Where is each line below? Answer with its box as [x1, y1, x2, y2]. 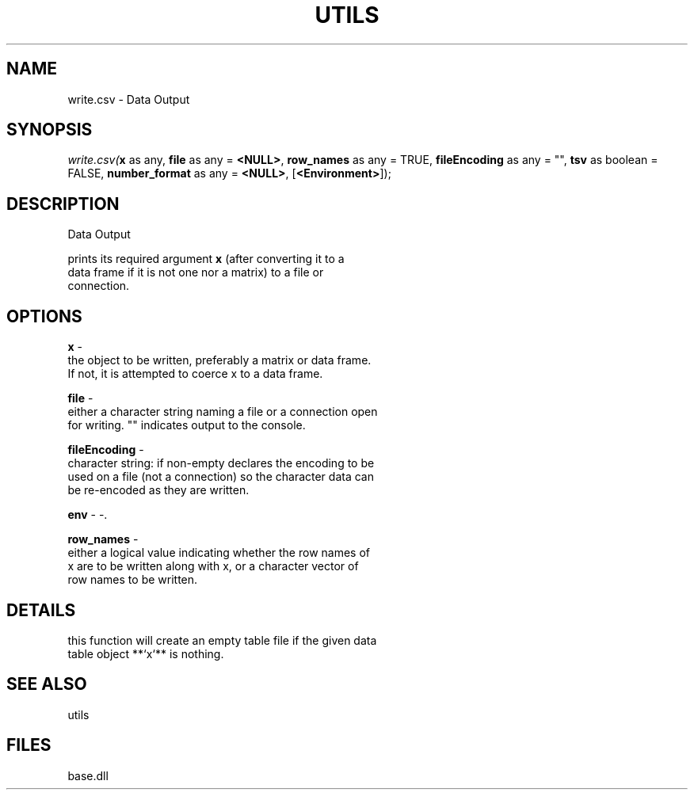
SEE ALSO [6, 674, 87, 695]
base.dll [67, 768, 109, 783]
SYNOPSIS [6, 120, 93, 140]
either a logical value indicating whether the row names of [67, 546, 370, 560]
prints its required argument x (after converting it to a [67, 252, 345, 266]
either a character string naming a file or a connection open [67, 405, 378, 419]
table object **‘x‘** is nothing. [67, 646, 224, 661]
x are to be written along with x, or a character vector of [67, 559, 359, 573]
